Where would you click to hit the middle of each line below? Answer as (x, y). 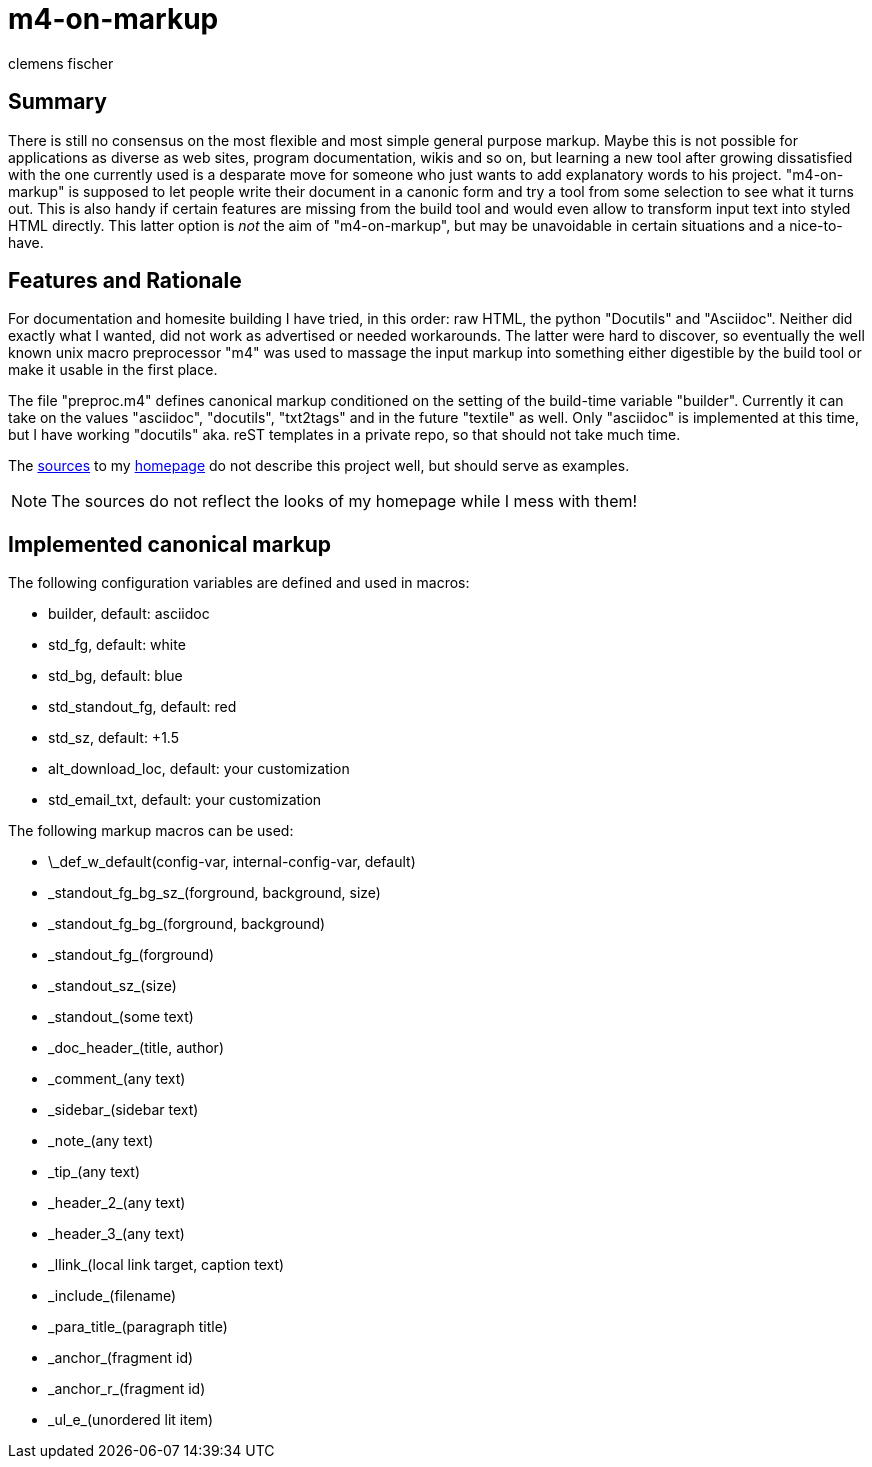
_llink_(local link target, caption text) (166, 1265)
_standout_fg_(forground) (131, 955)
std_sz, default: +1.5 (113, 738)
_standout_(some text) (121, 1017)
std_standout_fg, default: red (142, 707)
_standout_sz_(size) (112, 986)
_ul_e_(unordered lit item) (131, 1420)
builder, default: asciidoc (129, 614)
